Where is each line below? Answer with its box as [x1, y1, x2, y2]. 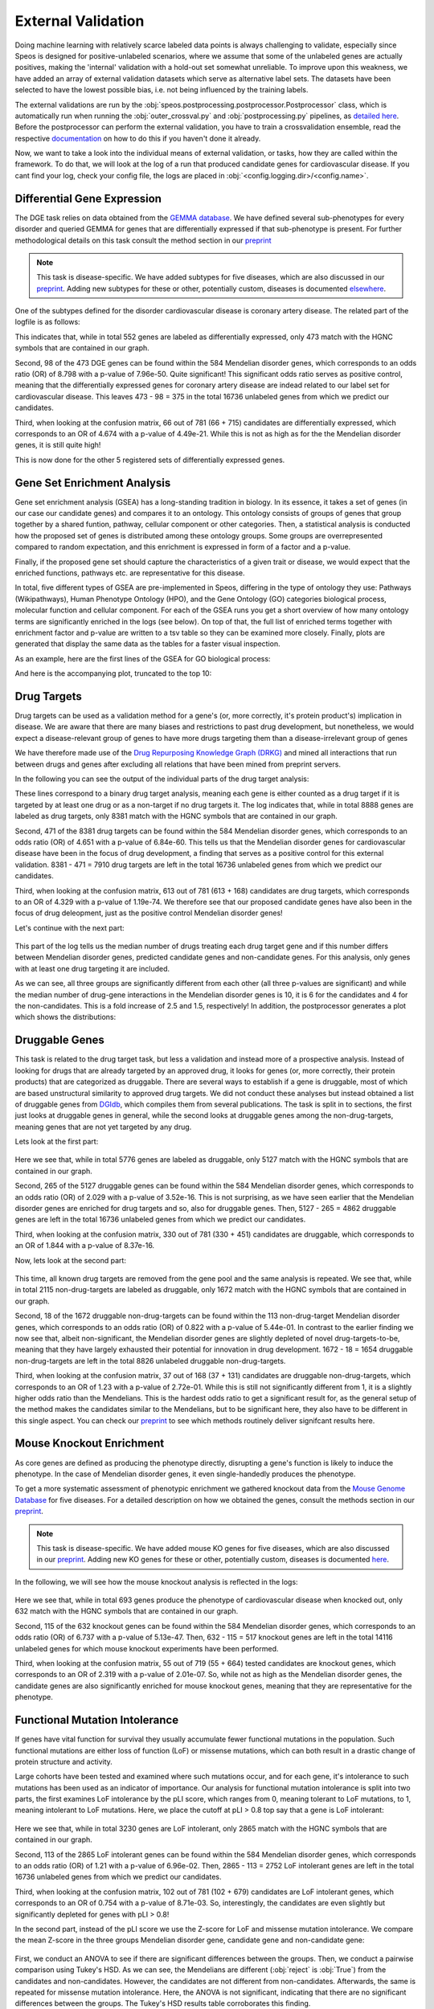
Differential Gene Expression [14, 191, 162, 205]
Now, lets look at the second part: [14, 1255, 126, 1265]
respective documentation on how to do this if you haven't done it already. [14, 133, 261, 143]
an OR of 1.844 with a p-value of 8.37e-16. [14, 1241, 155, 1250]
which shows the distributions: [14, 1013, 117, 1022]
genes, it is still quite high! [14, 440, 101, 450]
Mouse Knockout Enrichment [14, 1437, 165, 1450]
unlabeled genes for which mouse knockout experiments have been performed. [14, 1643, 279, 1653]
